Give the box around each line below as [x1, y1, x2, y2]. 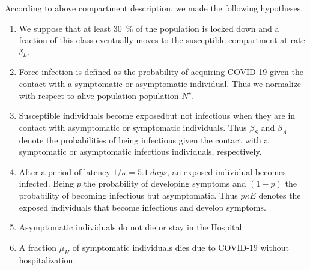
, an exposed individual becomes [167, 165, 286, 178]
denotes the [258, 188, 301, 201]
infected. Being [19, 177, 74, 190]
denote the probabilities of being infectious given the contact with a [19, 133, 269, 146]
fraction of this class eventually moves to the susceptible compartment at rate [19, 34, 305, 46]
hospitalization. [19, 253, 76, 266]
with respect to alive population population [19, 89, 179, 101]
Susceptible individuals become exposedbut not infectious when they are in [19, 109, 296, 122]
